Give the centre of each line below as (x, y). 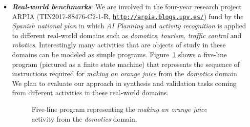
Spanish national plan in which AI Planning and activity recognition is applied (129, 26)
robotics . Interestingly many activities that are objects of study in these (119, 45)
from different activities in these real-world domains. (90, 93)
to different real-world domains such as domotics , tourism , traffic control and (127, 35)
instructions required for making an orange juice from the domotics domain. (125, 74)
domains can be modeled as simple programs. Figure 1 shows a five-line (119, 54)
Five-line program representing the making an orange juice (119, 109)
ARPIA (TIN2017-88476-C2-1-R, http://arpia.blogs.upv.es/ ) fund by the (128, 16)
